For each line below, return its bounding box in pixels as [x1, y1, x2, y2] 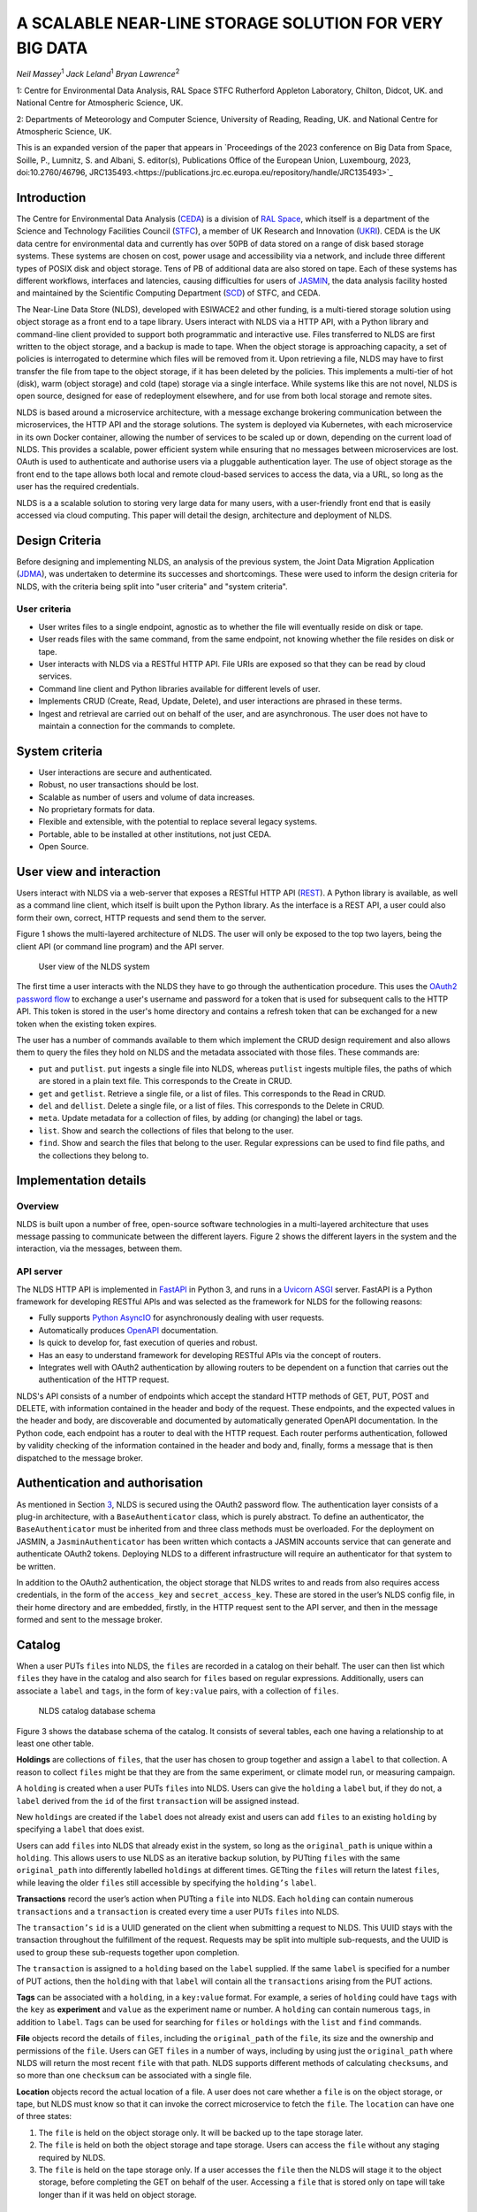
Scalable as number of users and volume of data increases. [38, 792, 255, 803]
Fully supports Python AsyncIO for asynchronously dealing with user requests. [38, 1312, 324, 1323]
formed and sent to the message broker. [16, 1615, 163, 1625]
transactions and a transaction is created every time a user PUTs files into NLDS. [16, 1906, 340, 1916]
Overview [16, 1200, 59, 1212]
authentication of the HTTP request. [38, 1374, 170, 1385]
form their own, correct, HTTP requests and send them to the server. [16, 912, 267, 923]
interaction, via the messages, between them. [16, 1243, 183, 1254]
